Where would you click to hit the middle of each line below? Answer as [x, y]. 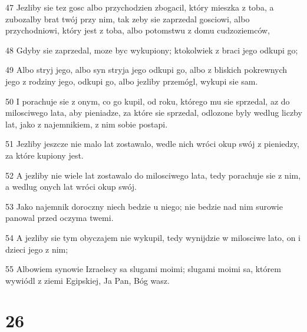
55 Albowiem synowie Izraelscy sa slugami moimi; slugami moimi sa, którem [143, 269]
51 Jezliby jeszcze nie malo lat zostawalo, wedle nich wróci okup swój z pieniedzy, [152, 144]
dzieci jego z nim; [37, 249]
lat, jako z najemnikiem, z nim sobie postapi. [87, 124]
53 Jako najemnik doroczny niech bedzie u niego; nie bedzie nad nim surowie [144, 206]
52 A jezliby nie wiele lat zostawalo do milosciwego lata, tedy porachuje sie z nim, [153, 175]
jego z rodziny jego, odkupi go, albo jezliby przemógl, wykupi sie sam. [132, 81]
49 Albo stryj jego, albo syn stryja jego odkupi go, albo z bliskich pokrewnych [146, 70]
